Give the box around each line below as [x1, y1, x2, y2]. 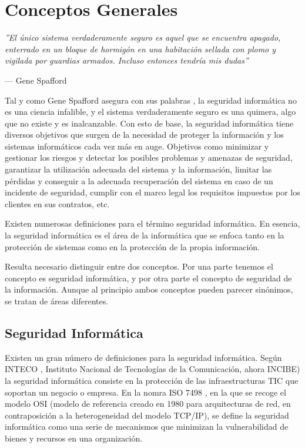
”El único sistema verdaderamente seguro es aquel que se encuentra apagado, [5, 31, 281, 44]
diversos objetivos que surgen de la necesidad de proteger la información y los [5, 128, 284, 141]
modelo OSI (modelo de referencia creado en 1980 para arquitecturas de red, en [5, 397, 291, 410]
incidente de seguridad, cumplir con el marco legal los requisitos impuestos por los [5, 186, 300, 198]
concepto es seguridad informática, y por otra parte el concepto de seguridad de [5, 271, 292, 284]
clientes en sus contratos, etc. [5, 197, 110, 210]
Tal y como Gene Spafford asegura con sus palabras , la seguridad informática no [5, 94, 297, 106]
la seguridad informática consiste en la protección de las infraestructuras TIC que [5, 374, 299, 386]
